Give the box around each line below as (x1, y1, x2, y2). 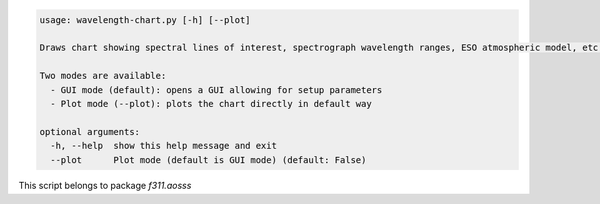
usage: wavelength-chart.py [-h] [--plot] (39, 14, 251, 25)
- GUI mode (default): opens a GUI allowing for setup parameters (50, 84, 383, 95)
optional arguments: (39, 126, 140, 137)
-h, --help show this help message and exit (50, 140, 277, 152)
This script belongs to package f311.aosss (18, 180, 192, 192)
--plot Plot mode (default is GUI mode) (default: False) (50, 154, 367, 165)
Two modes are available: (39, 70, 167, 82)
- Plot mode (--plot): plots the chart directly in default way (50, 98, 372, 109)
